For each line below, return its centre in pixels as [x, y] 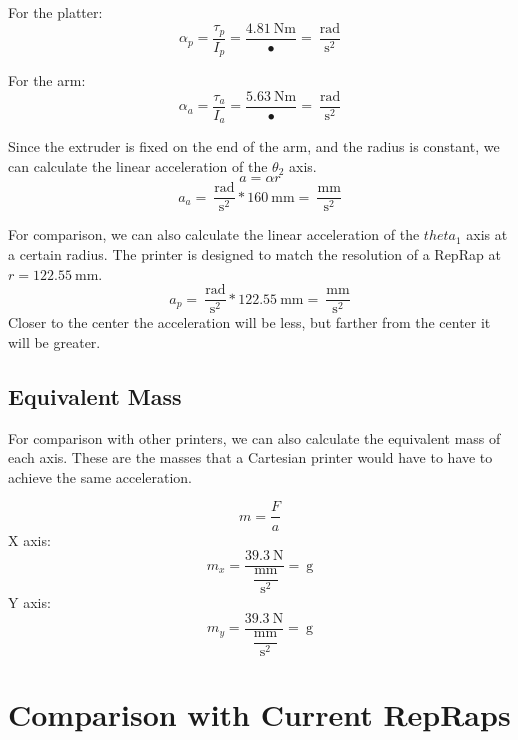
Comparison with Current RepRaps [259, 713]
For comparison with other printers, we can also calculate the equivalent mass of [254, 437]
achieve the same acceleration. [100, 476]
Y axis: [29, 602]
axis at [487, 234]
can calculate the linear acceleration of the [138, 165]
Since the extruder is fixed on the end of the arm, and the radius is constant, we [254, 146]
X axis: [29, 539]
